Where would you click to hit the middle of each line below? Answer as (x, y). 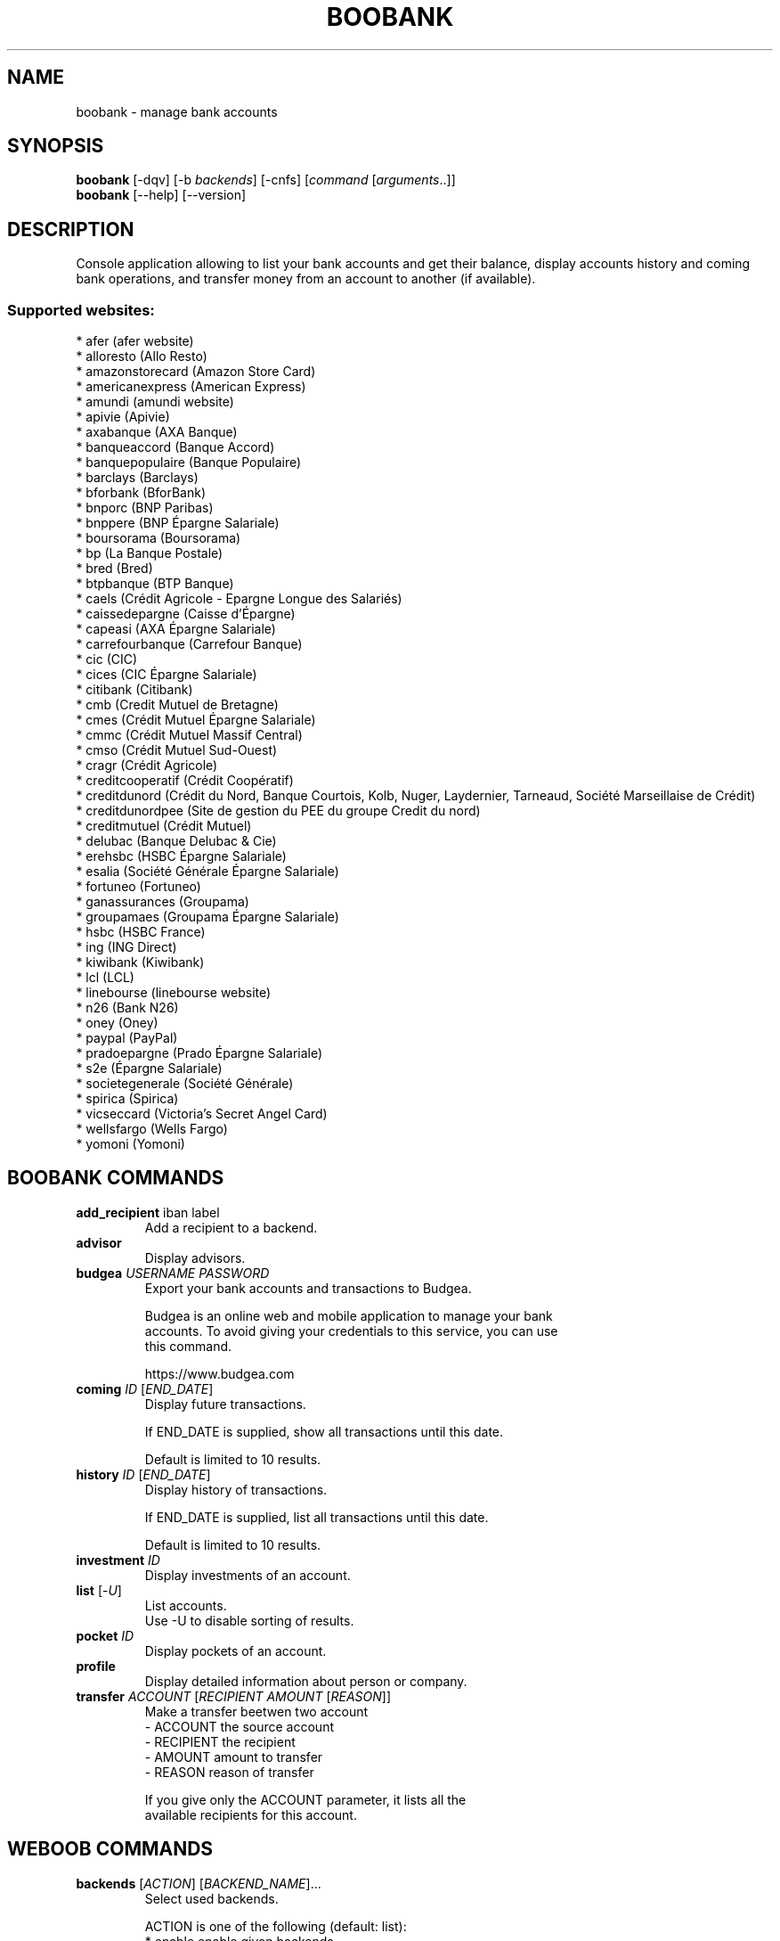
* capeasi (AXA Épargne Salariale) (176, 629)
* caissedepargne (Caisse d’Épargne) (186, 614)
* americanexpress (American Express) (191, 387)
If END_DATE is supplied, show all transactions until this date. (324, 1431)
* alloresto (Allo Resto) (142, 356)
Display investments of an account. (248, 1575)
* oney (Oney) (117, 1023)
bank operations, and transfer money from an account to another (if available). (306, 279)
